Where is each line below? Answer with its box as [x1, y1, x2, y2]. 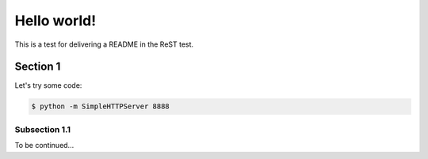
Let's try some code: [14, 81, 82, 90]
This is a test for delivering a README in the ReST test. [14, 40, 194, 49]
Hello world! [14, 12, 97, 29]
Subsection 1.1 [14, 123, 71, 134]
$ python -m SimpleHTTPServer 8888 [31, 102, 170, 111]
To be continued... [14, 141, 75, 150]
